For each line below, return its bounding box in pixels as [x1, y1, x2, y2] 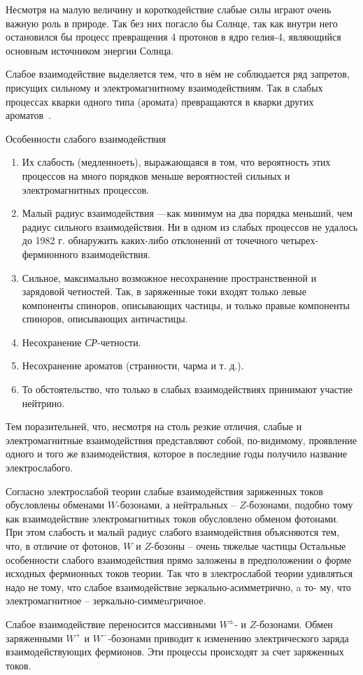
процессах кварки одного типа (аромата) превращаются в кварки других [6, 94, 314, 108]
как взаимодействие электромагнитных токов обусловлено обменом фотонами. [6, 511, 339, 525]
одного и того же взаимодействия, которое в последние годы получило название [6, 446, 348, 461]
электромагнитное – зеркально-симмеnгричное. [6, 593, 206, 608]
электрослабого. [6, 460, 73, 475]
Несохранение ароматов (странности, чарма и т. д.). [22, 358, 244, 373]
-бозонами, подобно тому [245, 497, 353, 512]
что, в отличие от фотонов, [6, 539, 120, 553]
